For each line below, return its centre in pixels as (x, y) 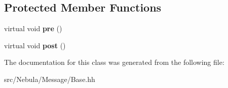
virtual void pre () (33, 28)
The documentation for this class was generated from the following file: (114, 62)
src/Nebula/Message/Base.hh (50, 79)
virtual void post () (35, 45)
